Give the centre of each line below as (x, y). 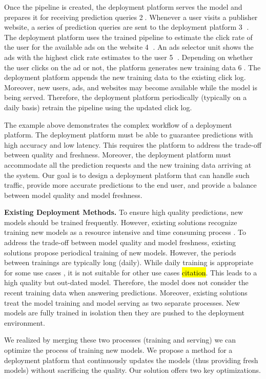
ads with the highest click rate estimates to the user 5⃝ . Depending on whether (129, 57)
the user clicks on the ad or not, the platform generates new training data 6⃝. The (132, 67)
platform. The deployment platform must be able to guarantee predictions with (129, 135)
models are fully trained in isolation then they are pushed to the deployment (124, 313)
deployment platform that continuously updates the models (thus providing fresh (131, 360)
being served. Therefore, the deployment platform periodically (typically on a (126, 97)
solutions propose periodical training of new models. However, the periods (120, 252)
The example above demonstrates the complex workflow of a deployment (118, 124)
